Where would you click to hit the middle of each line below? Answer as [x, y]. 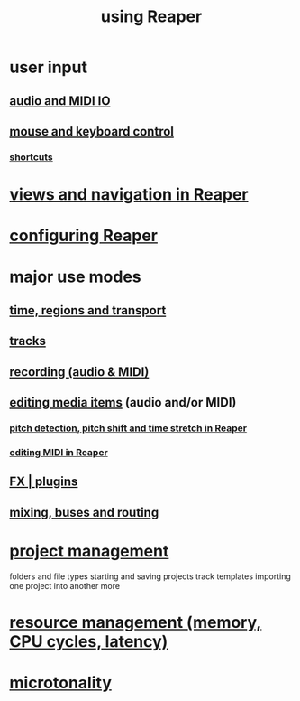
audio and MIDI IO [60, 101]
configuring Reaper [84, 236]
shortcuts [32, 157]
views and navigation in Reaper [129, 195]
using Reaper [151, 17]
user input [49, 67]
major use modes [75, 277]
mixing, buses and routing [84, 512]
